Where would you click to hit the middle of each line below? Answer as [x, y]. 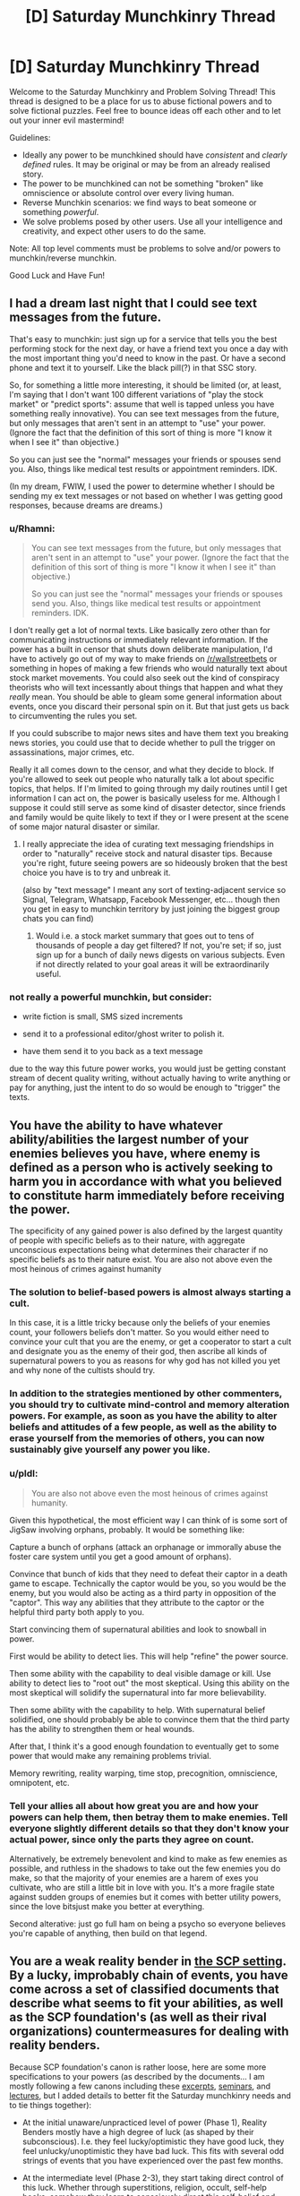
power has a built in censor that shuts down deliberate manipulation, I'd [141, 649]
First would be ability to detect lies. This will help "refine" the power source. [149, 1656]
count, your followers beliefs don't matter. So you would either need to [139, 1333]
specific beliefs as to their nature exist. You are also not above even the [141, 1259]
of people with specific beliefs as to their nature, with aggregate [127, 1240]
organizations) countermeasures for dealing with [149, 2032]
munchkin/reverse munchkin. [63, 258]
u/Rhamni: [32, 528]
